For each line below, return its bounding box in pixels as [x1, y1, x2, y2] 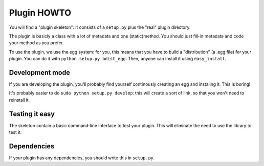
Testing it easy [9, 110, 55, 118]
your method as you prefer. [9, 40, 64, 46]
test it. [9, 129, 22, 135]
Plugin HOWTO [9, 7, 71, 18]
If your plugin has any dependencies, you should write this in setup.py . [9, 155, 155, 161]
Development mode [9, 68, 70, 76]
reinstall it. [9, 97, 30, 103]
